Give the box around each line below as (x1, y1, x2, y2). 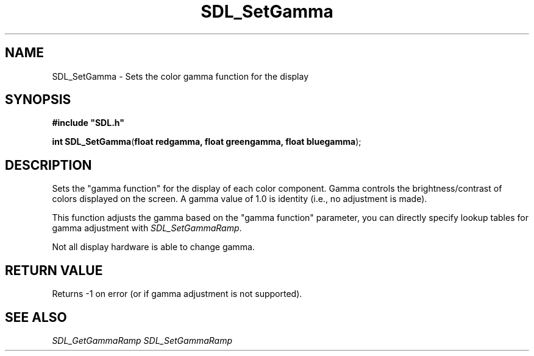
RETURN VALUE (5, 262, 103, 278)
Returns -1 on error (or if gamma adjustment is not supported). (52, 288, 302, 299)
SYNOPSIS (5, 92, 71, 108)
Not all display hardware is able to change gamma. (52, 242, 255, 253)
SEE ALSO (5, 309, 67, 325)
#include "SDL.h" (52, 117, 124, 128)
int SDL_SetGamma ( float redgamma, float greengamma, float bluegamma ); (52, 136, 361, 147)
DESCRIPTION (5, 157, 92, 173)
